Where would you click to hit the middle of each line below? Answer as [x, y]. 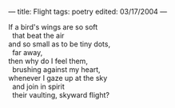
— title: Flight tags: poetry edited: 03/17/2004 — [88, 12]
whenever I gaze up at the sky [58, 78]
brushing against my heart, [56, 70]
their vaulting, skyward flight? [61, 95]
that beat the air [38, 36]
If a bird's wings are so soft [53, 27]
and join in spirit [38, 86]
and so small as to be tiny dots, [59, 44]
